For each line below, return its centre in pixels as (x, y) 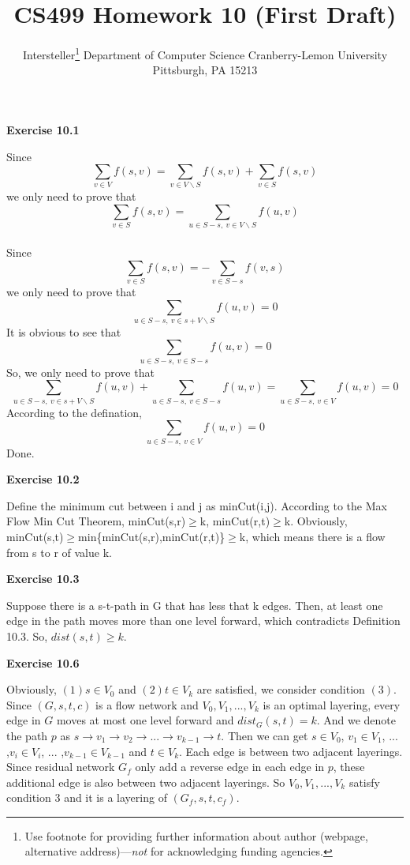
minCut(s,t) (35, 536)
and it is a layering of (116, 797)
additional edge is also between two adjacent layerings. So (146, 782)
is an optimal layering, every (332, 704)
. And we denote (356, 720)
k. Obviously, (316, 521)
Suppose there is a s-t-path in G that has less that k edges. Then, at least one (195, 605)
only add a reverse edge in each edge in (230, 767)
